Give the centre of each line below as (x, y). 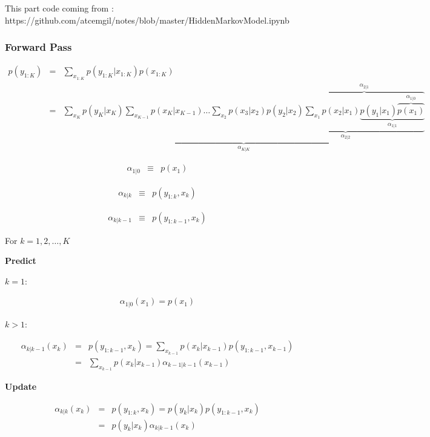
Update (21, 386)
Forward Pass (38, 47)
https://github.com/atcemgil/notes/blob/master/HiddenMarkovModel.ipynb (147, 20)
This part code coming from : (59, 8)
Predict (21, 261)
